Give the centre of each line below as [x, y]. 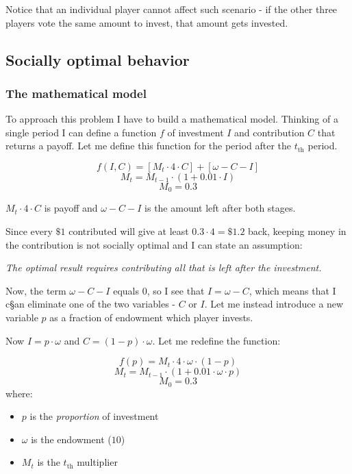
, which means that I [292, 290]
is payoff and [71, 208]
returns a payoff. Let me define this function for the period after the [149, 146]
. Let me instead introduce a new [274, 304]
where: [19, 393]
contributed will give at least [129, 231]
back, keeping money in [297, 231]
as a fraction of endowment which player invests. [151, 317]
